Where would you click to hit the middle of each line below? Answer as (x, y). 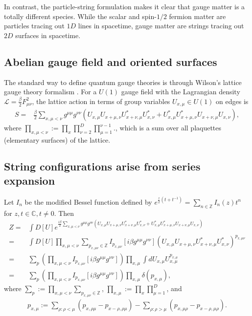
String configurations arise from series (102, 166)
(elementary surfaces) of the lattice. (57, 140)
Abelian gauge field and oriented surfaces (111, 61)
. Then (64, 213)
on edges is (232, 101)
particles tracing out (34, 26)
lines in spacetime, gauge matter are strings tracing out (161, 26)
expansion (30, 180)
